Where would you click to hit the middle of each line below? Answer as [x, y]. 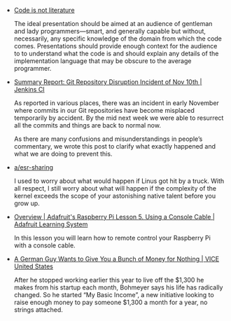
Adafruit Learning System [51, 224]
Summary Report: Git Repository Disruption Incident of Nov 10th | [108, 82]
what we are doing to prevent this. [63, 154]
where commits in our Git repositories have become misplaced [104, 110]
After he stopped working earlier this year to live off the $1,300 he [109, 280]
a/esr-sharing [34, 167]
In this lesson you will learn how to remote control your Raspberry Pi [112, 238]
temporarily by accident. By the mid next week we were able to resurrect [119, 118]
